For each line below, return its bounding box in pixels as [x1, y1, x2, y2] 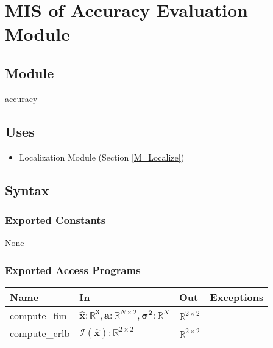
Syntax [5, 180, 49, 199]
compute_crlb [10, 325, 70, 340]
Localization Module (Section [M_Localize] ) [19, 150, 185, 163]
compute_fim [10, 308, 67, 322]
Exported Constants [5, 212, 106, 227]
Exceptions [210, 289, 264, 304]
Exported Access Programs [5, 262, 141, 277]
